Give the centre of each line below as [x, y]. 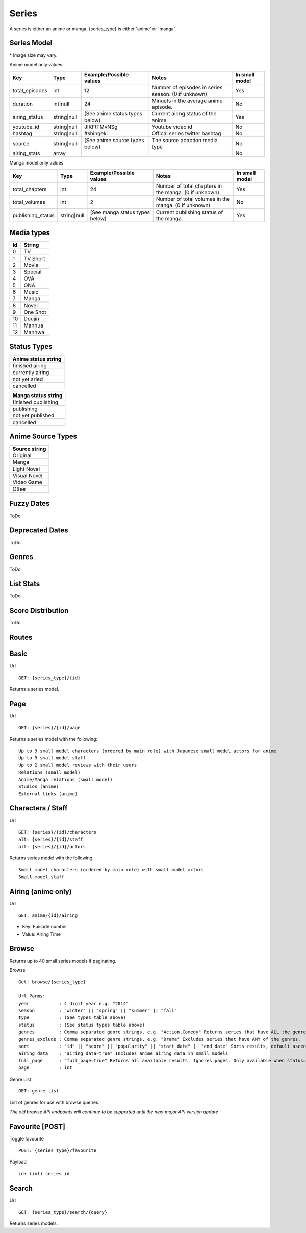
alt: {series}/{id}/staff [51, 840]
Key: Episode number [45, 927]
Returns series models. [34, 1223]
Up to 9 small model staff [52, 758]
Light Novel [26, 469]
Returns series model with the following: [52, 858]
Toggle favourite [27, 1138]
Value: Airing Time [42, 934]
